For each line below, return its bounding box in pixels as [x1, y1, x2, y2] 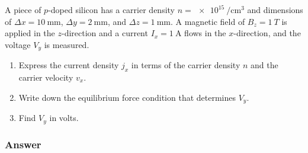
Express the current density [18, 59, 119, 71]
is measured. [44, 38, 89, 50]
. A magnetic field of [170, 15, 245, 27]
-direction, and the [233, 27, 301, 39]
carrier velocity [18, 71, 73, 84]
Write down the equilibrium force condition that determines [18, 91, 236, 103]
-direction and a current [61, 27, 148, 39]
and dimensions [247, 4, 303, 15]
